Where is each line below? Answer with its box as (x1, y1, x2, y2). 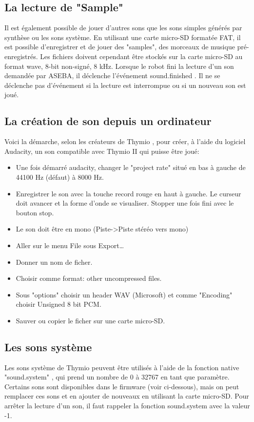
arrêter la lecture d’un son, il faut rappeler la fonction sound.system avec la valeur (4, 401, 250, 411)
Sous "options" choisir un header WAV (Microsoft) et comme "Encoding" (16, 289, 233, 299)
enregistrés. (4, 51, 38, 61)
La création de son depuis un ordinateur (4, 113, 212, 128)
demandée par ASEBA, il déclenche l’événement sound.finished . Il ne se (4, 70, 220, 81)
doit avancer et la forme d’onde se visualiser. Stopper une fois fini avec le (16, 198, 234, 208)
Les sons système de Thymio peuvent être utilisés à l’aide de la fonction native (4, 362, 239, 372)
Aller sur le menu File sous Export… (16, 240, 124, 250)
